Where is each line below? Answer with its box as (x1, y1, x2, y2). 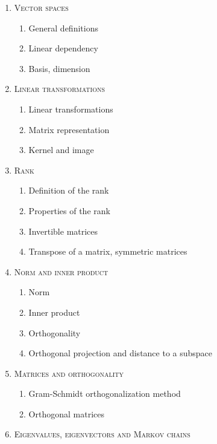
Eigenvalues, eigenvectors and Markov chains (14, 428, 190, 440)
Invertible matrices (28, 224, 98, 237)
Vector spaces (14, 1, 69, 13)
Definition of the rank (28, 184, 109, 197)
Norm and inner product (14, 265, 108, 278)
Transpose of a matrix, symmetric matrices (28, 245, 187, 258)
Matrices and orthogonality (14, 367, 124, 379)
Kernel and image (28, 143, 94, 156)
